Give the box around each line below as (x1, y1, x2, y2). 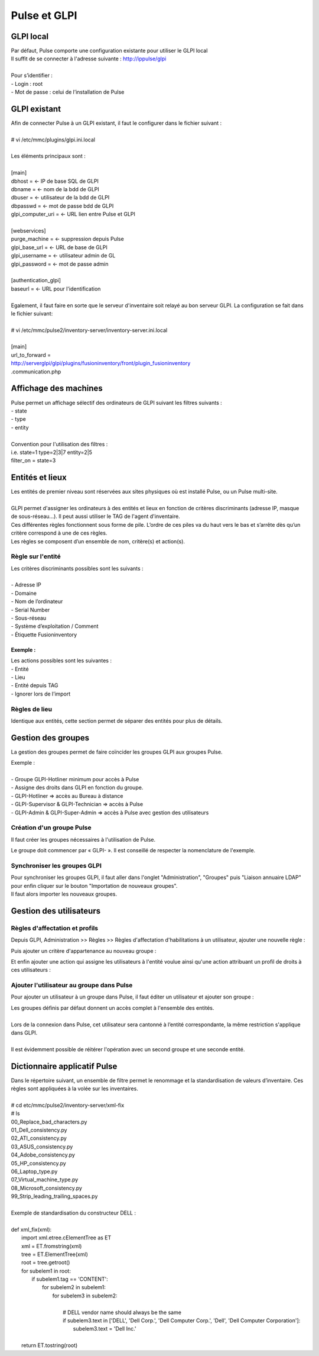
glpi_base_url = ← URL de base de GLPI (11, 243, 108, 251)
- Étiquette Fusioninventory (11, 631, 77, 638)
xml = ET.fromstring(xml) (21, 1242, 82, 1249)
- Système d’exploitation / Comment (11, 623, 99, 630)
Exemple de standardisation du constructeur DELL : (11, 1209, 136, 1216)
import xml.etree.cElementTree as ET (21, 1234, 112, 1241)
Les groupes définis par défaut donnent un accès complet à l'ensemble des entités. (11, 1004, 214, 1012)
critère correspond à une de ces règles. (11, 530, 108, 537)
